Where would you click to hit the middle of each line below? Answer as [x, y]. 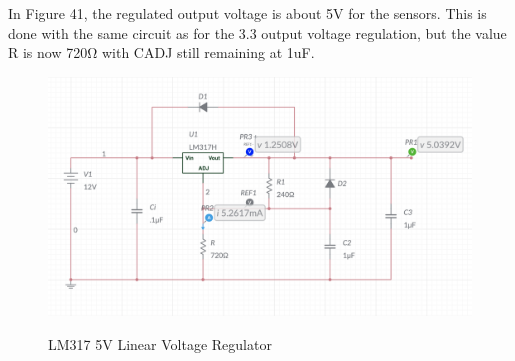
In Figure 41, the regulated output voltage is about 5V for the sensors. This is [247, 13]
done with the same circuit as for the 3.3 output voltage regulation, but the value [257, 32]
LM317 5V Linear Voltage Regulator [160, 343]
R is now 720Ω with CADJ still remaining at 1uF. [161, 52]
